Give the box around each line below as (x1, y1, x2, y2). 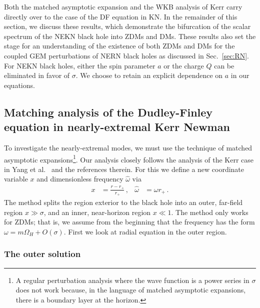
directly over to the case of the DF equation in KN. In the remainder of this (4, 11, 237, 21)
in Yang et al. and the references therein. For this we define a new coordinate (4, 163, 244, 174)
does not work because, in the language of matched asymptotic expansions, (15, 284, 246, 295)
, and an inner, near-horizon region (43, 206, 151, 217)
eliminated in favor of (4, 70, 70, 80)
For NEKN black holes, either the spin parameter (4, 60, 155, 70)
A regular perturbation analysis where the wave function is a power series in (15, 274, 249, 285)
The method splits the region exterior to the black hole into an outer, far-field (4, 196, 243, 207)
